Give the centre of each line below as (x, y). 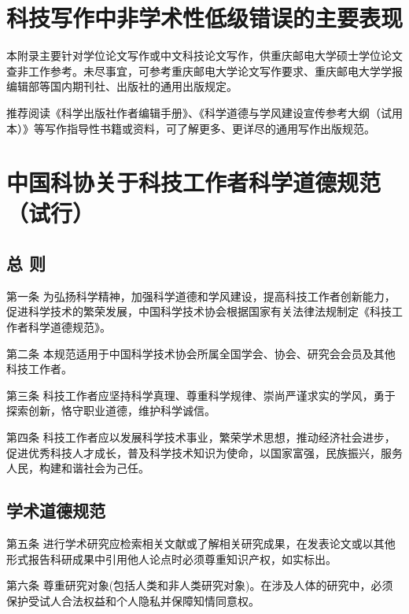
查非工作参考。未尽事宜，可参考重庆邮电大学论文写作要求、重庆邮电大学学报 (204, 70)
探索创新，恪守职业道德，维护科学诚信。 (111, 411)
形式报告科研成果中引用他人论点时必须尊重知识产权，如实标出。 (171, 559)
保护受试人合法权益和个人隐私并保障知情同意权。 (133, 600)
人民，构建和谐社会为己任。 (78, 468)
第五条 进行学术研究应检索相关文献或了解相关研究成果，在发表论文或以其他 (201, 543)
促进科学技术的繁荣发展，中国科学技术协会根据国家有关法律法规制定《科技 (199, 311)
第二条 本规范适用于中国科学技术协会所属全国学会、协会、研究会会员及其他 (201, 353)
